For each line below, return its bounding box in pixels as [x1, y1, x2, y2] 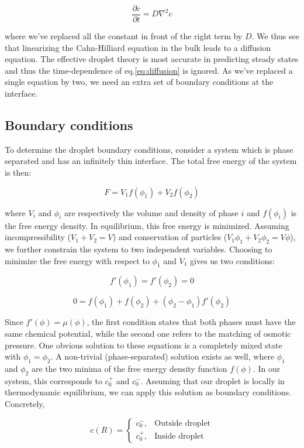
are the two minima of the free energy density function [31, 362, 227, 374]
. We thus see [251, 30, 299, 42]
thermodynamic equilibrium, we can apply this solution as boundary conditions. [5, 386, 292, 398]
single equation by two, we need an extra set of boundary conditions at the [5, 76, 274, 88]
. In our [253, 362, 281, 374]
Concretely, [5, 397, 45, 409]
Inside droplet [154, 432, 204, 440]
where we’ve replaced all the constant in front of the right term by [5, 30, 243, 42]
